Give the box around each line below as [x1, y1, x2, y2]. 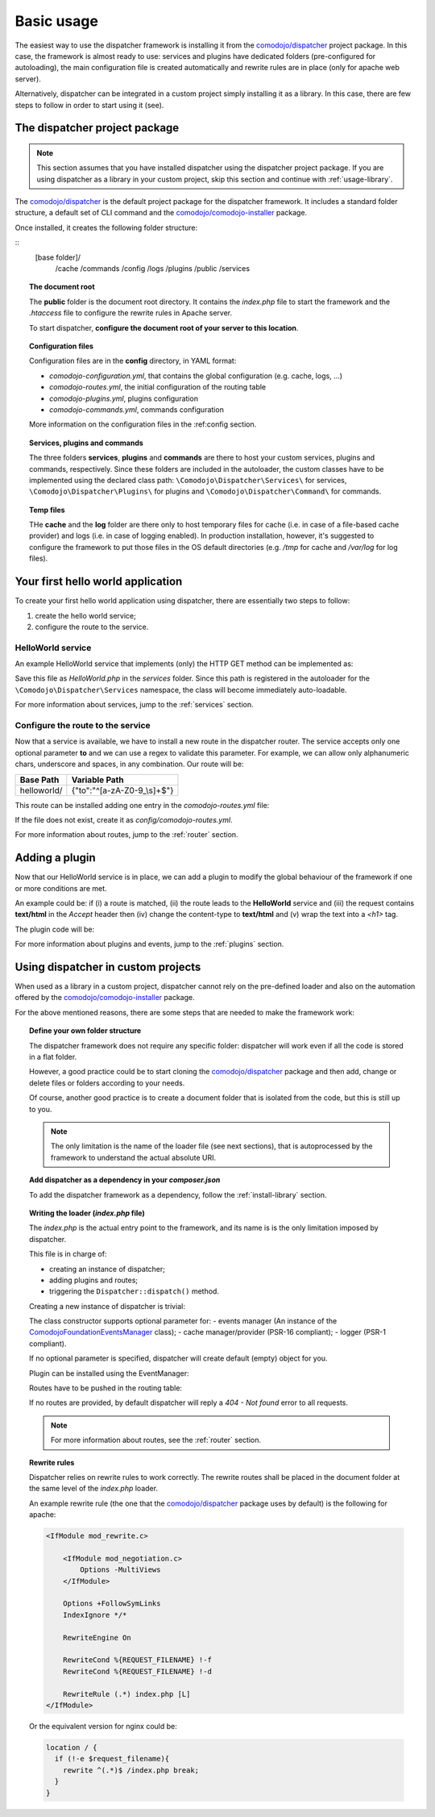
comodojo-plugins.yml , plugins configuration [49, 394, 199, 403]
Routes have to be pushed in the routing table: [29, 1383, 183, 1393]
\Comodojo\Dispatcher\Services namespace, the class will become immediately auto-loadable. [14, 685, 347, 694]
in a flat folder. [29, 1052, 77, 1062]
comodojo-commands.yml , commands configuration [49, 404, 225, 415]
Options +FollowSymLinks [63, 1599, 161, 1608]
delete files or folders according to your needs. [29, 1077, 185, 1088]
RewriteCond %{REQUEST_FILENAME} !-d [63, 1666, 213, 1676]
